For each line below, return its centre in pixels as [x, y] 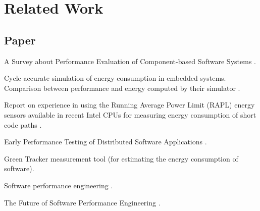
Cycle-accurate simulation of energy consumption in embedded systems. [115, 78]
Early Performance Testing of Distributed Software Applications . [106, 142]
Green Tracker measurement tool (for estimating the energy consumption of [121, 158]
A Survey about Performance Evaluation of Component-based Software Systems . [130, 61]
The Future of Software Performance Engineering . [82, 202]
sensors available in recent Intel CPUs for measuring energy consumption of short [130, 114]
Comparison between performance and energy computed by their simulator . [122, 88]
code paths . [23, 124]
